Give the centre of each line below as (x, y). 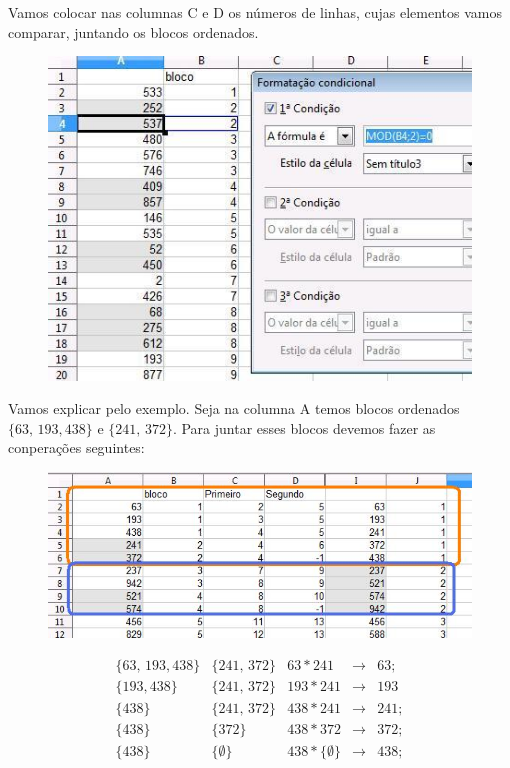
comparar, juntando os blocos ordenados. (133, 31)
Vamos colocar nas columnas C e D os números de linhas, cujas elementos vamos (255, 12)
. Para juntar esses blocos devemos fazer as (304, 427)
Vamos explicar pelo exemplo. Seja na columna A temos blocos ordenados (234, 408)
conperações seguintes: (76, 447)
